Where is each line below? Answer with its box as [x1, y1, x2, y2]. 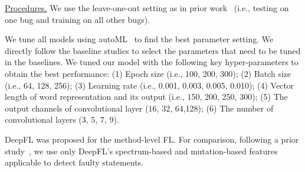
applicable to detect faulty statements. [5, 156, 144, 168]
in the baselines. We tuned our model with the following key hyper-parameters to [5, 56, 299, 68]
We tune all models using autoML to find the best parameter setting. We [5, 33, 274, 45]
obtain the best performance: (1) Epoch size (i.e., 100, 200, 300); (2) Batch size [5, 67, 291, 79]
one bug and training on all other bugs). [5, 13, 150, 25]
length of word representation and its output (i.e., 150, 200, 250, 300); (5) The [5, 90, 288, 103]
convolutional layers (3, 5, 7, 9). [5, 113, 119, 126]
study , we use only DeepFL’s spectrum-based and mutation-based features [5, 144, 278, 157]
